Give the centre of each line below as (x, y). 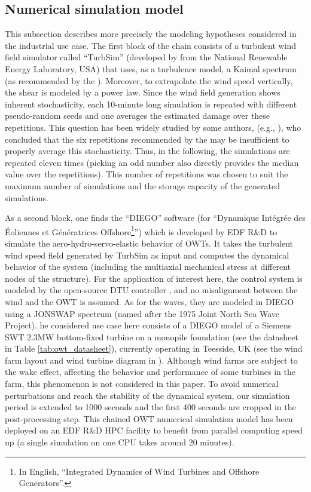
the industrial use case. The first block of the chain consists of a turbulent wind (151, 45)
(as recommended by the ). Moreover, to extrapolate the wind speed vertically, (149, 80)
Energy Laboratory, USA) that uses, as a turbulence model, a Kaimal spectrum (151, 68)
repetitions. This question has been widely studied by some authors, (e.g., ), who (153, 127)
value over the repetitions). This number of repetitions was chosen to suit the (147, 174)
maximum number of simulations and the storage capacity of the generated (142, 185)
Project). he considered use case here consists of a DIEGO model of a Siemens (148, 325)
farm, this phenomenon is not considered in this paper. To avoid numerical (142, 384)
